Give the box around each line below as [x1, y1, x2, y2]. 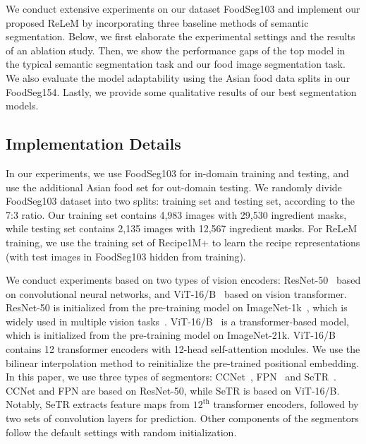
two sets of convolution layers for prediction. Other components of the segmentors [6, 411, 359, 426]
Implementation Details [6, 133, 181, 155]
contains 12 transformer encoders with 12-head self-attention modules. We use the [6, 342, 360, 356]
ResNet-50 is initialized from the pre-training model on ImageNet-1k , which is [6, 300, 348, 315]
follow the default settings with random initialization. [6, 424, 237, 439]
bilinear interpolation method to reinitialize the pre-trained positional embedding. [6, 355, 360, 370]
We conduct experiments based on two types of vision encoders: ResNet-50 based [6, 272, 361, 287]
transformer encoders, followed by [213, 397, 359, 412]
